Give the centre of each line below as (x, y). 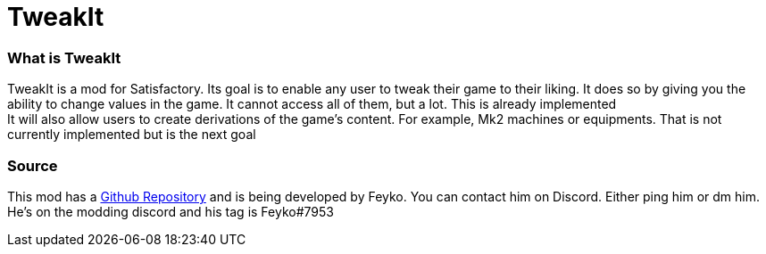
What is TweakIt (64, 57)
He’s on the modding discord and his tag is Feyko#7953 (171, 211)
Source (33, 165)
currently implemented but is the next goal (132, 135)
